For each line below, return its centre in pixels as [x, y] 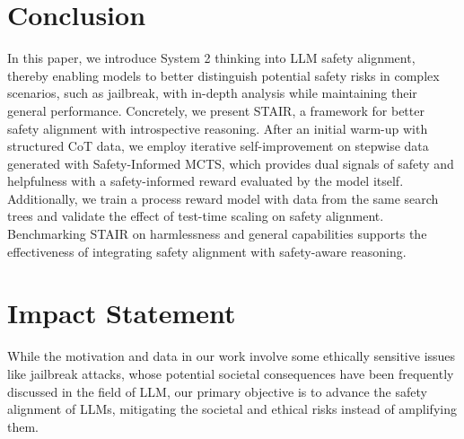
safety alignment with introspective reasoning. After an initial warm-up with [218, 128]
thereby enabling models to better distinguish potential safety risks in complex [223, 75]
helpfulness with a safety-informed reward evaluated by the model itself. [206, 181]
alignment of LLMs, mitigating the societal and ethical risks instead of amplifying [232, 409]
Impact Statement [122, 313]
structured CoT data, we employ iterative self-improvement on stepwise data [218, 146]
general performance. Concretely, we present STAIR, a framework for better [216, 110]
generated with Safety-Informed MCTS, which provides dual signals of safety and [231, 163]
